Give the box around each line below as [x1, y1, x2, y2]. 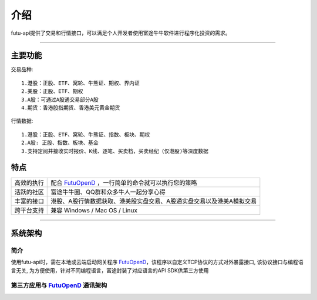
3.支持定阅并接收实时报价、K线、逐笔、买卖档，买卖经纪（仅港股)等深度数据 [21, 148, 208, 154]
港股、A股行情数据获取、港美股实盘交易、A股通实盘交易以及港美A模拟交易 [50, 197, 257, 205]
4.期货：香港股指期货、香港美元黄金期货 [21, 105, 120, 111]
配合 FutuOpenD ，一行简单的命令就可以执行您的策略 [50, 179, 197, 187]
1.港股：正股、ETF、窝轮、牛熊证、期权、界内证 [21, 79, 140, 86]
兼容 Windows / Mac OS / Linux [50, 206, 138, 215]
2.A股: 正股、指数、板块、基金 [21, 139, 99, 146]
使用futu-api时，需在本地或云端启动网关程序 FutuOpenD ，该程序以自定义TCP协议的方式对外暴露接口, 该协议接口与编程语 [11, 259, 303, 266]
